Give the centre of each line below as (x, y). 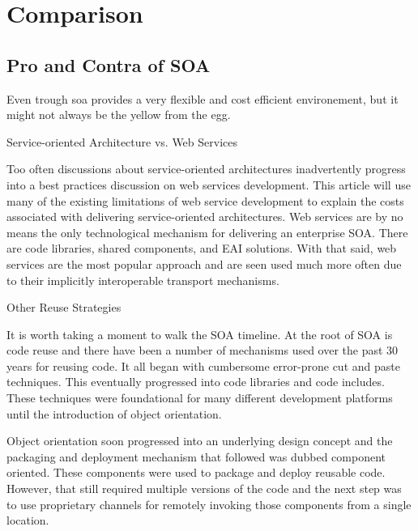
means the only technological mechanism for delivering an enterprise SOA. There (207, 232)
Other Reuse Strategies (64, 307)
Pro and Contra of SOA (109, 64)
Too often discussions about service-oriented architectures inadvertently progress (206, 169)
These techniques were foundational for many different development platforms (200, 398)
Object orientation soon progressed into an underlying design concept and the (200, 441)
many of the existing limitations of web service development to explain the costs (205, 200)
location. (28, 520)
